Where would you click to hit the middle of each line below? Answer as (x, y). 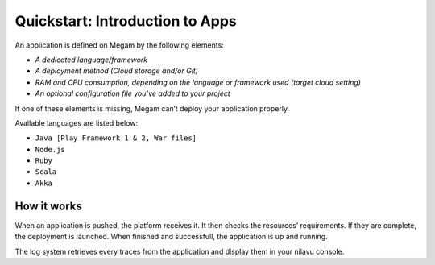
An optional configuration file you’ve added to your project (133, 93)
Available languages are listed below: (77, 123)
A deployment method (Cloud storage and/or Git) (117, 71)
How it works (48, 206)
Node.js (50, 149)
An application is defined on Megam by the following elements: (120, 45)
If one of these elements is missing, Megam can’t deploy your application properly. (152, 108)
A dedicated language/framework (91, 60)
